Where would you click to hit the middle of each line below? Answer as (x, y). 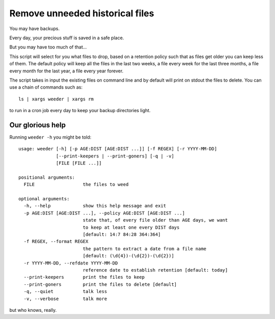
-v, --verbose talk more (65, 299)
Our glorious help (38, 125)
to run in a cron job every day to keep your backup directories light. (80, 111)
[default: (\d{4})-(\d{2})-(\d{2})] (128, 256)
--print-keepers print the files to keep (84, 277)
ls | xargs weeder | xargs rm (56, 99)
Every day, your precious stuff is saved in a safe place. (67, 38)
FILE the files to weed (76, 184)
